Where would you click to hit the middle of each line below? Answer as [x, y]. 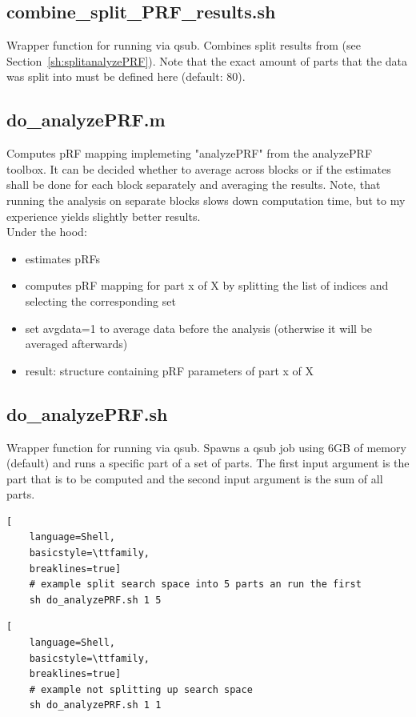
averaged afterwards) [76, 344]
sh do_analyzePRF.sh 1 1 [95, 705]
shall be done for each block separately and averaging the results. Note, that [194, 184]
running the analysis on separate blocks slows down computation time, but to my [206, 200]
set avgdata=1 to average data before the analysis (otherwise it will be [199, 328]
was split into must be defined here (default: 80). [126, 76]
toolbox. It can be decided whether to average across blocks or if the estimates [199, 168]
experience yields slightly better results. [104, 216]
